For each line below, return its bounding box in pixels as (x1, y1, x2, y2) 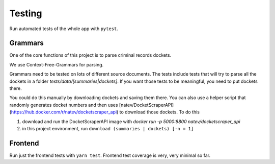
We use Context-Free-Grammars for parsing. (9, 61, 104, 67)
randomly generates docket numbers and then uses (9, 102, 118, 108)
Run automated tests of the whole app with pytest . (9, 26, 118, 32)
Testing (9, 8, 42, 19)
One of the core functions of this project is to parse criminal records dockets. (9, 52, 172, 58)
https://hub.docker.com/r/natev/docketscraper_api (11, 109, 117, 115)
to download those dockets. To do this (119, 109, 200, 115)
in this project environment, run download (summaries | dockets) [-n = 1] (22, 125, 194, 131)
